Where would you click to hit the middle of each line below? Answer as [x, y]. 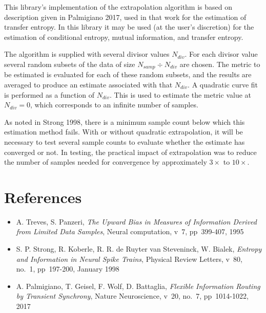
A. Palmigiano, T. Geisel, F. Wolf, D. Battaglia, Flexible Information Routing [138, 286]
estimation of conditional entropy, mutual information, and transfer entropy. [124, 37]
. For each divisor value [221, 54]
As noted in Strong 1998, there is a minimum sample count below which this [125, 121]
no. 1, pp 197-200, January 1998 [68, 269]
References [43, 197]
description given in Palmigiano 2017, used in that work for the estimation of [125, 17]
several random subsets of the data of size [70, 64]
